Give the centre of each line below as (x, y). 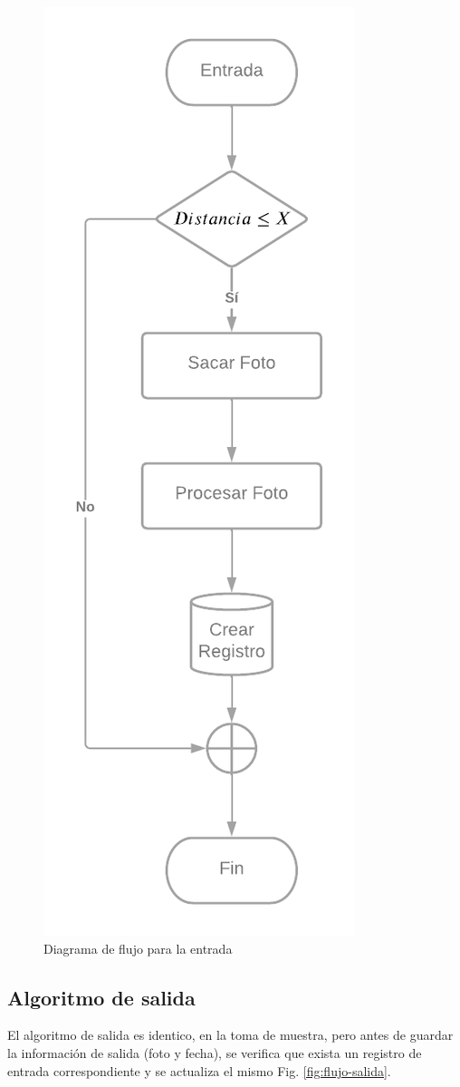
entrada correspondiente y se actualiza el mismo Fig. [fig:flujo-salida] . (199, 1070)
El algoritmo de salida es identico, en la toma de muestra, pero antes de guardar (230, 1035)
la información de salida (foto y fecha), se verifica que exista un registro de (215, 1052)
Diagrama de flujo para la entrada (138, 948)
